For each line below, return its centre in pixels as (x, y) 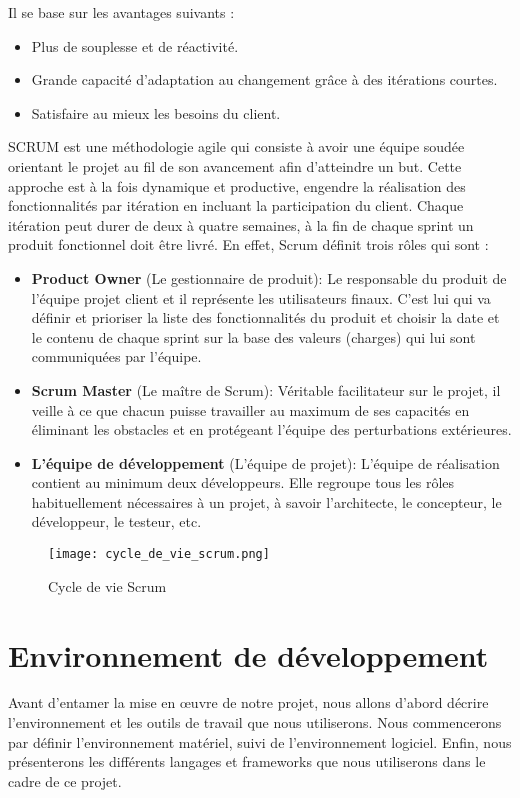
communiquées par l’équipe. (116, 356)
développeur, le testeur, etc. (116, 521)
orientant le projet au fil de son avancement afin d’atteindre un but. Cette (235, 165)
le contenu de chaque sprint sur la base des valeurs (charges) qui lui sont (253, 336)
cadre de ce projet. (65, 780)
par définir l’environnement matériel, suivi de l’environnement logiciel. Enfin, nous (260, 741)
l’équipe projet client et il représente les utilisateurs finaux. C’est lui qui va (261, 297)
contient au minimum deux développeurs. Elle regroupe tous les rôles (243, 482)
